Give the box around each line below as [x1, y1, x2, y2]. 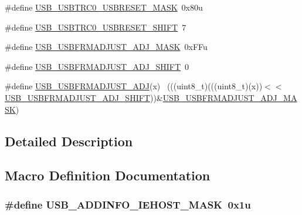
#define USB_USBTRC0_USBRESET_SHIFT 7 [5, 21, 186, 33]
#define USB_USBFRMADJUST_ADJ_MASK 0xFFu [5, 41, 208, 53]
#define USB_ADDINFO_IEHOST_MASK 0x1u [5, 197, 251, 211]
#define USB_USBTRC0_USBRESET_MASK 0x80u [5, 1, 203, 13]
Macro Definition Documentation [5, 166, 211, 184]
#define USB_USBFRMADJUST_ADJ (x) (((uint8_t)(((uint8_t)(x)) [5, 80, 263, 92]
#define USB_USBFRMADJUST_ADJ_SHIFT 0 [5, 60, 189, 72]
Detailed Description [5, 132, 133, 150]
